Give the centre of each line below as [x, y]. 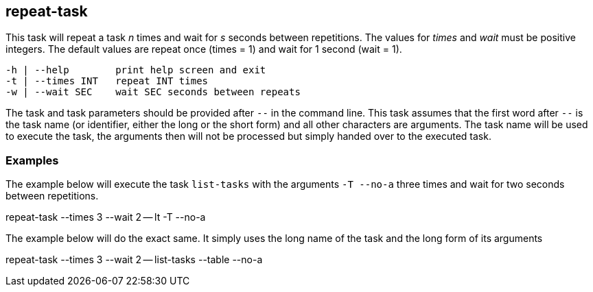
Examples [32, 160]
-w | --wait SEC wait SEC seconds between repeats [153, 92]
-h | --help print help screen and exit [136, 70]
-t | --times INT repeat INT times [107, 81]
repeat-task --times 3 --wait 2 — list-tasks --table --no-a [134, 260]
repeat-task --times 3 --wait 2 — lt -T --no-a [106, 217]
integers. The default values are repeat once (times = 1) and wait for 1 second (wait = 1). [204, 49]
